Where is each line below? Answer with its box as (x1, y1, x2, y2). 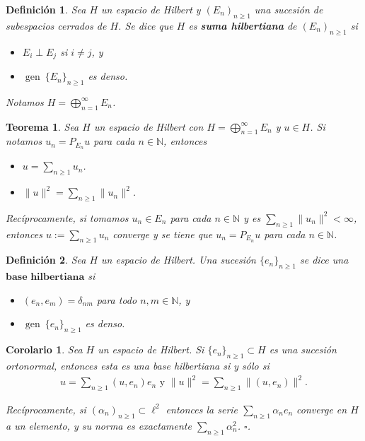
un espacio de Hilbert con (93, 119, 204, 134)
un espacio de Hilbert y (101, 2, 201, 16)
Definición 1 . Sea (6, 2, 86, 16)
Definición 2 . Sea (6, 252, 86, 267)
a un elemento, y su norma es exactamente (6, 418, 192, 433)
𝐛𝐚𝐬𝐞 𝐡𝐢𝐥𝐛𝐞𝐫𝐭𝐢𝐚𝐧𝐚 (6, 272, 85, 283)
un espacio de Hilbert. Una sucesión (101, 252, 256, 267)
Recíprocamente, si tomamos (6, 210, 129, 225)
